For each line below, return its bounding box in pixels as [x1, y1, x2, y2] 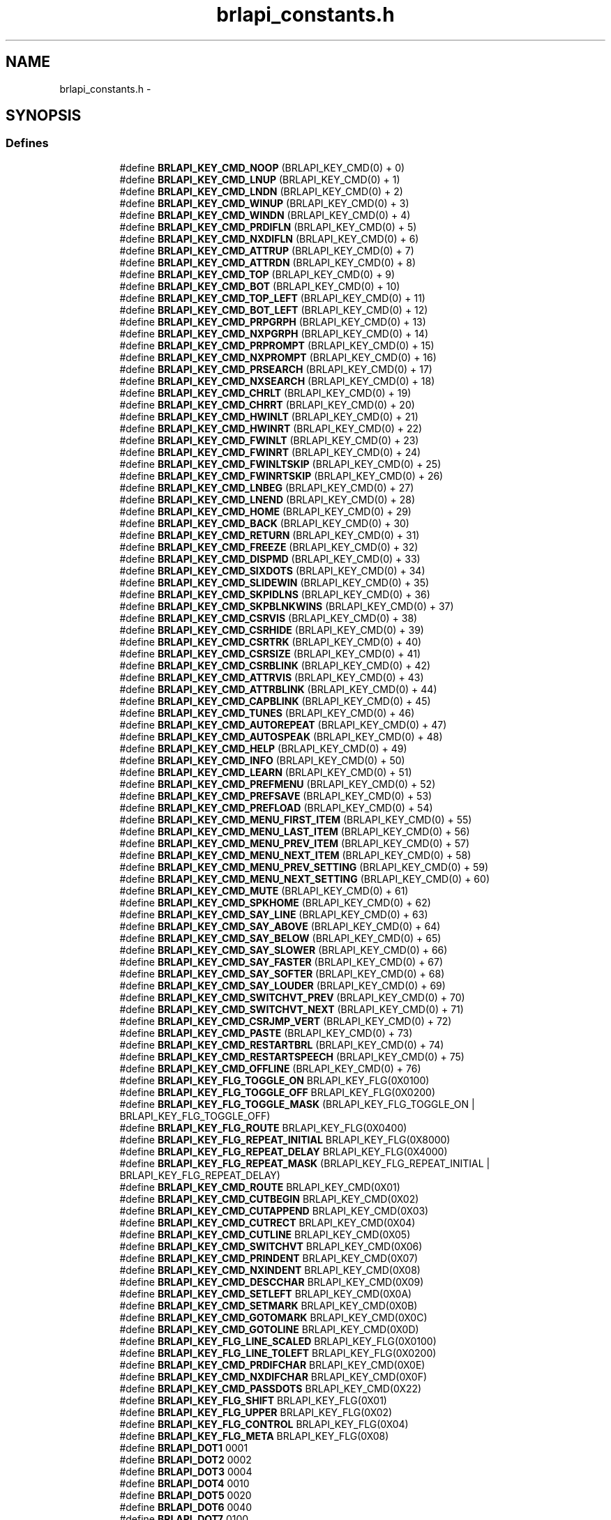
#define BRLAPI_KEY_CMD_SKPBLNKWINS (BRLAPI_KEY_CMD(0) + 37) [119, 600, 454, 612]
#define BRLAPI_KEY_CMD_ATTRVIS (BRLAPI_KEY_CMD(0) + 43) [119, 671, 424, 683]
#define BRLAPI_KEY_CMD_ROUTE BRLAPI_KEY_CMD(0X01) [119, 1180, 400, 1193]
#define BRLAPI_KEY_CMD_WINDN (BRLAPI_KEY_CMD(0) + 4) [119, 208, 411, 221]
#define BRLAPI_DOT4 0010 [119, 1477, 250, 1489]
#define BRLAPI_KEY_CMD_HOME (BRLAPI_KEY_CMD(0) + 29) [119, 505, 412, 517]
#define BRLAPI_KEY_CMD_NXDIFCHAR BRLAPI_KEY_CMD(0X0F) [119, 1370, 428, 1383]
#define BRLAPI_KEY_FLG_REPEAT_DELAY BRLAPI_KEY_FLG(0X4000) [119, 1145, 448, 1157]
